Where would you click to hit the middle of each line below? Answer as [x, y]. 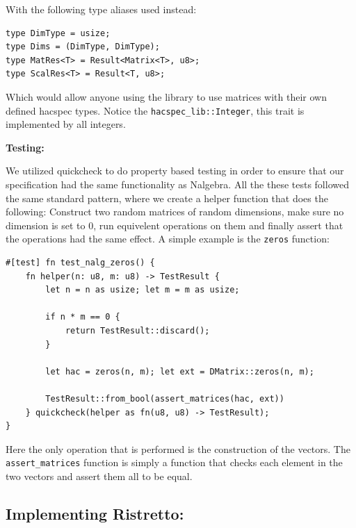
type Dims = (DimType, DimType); [83, 47]
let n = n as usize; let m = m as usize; [143, 290]
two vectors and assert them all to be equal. [99, 476]
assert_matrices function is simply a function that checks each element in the [174, 462]
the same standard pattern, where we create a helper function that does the [167, 198]
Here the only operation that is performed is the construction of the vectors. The [178, 448]
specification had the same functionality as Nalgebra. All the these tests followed [177, 184]
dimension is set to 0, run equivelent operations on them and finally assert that [175, 225]
